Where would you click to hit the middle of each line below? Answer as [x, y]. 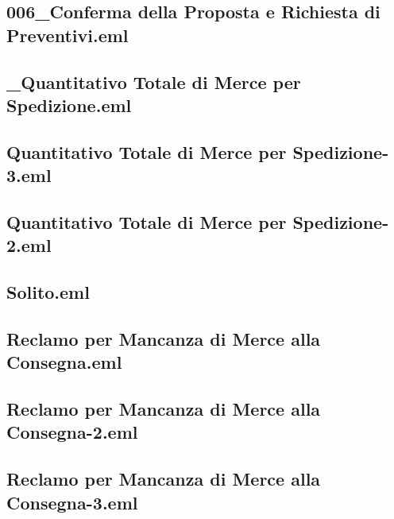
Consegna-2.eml [72, 432]
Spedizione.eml [69, 105]
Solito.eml [48, 292]
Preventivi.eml [68, 35]
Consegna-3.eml [72, 502]
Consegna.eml [64, 362]
